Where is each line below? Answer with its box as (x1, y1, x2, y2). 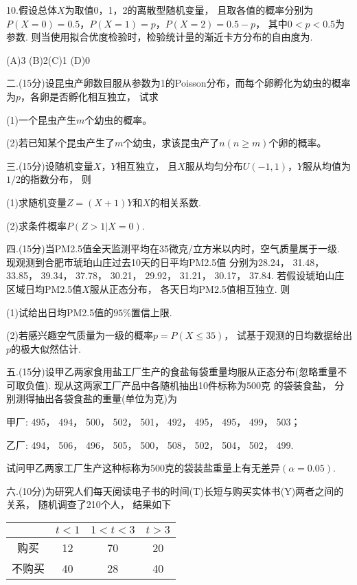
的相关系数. (150, 195, 201, 209)
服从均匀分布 (185, 158, 243, 173)
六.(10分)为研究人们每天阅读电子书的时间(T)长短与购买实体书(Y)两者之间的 (6, 483, 344, 498)
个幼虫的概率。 (84, 112, 152, 126)
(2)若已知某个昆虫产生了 (6, 135, 115, 150)
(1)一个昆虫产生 (6, 112, 76, 126)
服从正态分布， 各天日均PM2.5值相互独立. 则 (89, 281, 290, 296)
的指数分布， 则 (21, 172, 91, 186)
